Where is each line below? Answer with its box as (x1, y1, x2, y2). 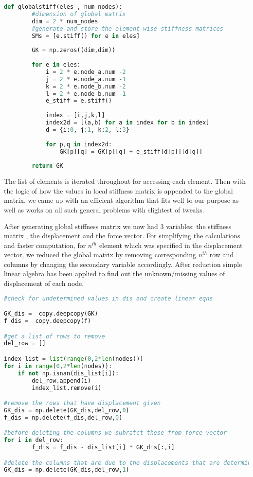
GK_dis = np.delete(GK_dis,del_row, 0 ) (4, 406, 129, 414)
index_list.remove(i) (32, 384, 102, 391)
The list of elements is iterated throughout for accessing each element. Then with (4, 176, 246, 186)
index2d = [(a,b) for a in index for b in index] (45, 119, 210, 126)
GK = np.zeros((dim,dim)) (32, 47, 116, 54)
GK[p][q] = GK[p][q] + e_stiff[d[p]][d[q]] (59, 148, 203, 155)
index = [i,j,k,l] (45, 112, 105, 119)
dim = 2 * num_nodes (32, 18, 98, 25)
